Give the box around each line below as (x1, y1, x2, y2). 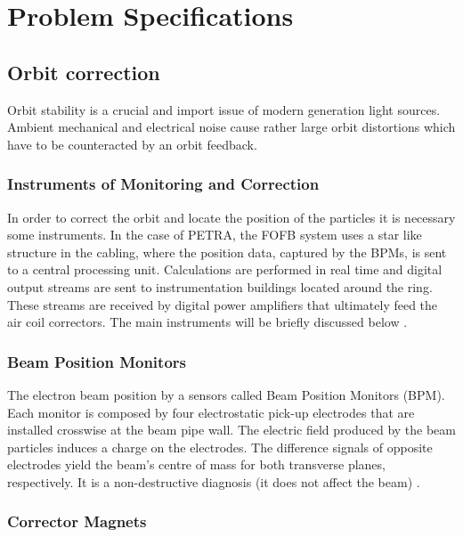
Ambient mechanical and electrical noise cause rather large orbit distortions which (7, 118, 456, 136)
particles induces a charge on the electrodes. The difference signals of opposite (7, 437, 433, 456)
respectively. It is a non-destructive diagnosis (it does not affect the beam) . (7, 472, 420, 491)
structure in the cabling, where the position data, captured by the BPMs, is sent (7, 242, 447, 261)
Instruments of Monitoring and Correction (7, 173, 320, 195)
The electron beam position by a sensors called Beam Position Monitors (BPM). (7, 385, 445, 403)
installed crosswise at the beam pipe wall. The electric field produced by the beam (7, 420, 456, 439)
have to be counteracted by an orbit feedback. (7, 134, 257, 153)
